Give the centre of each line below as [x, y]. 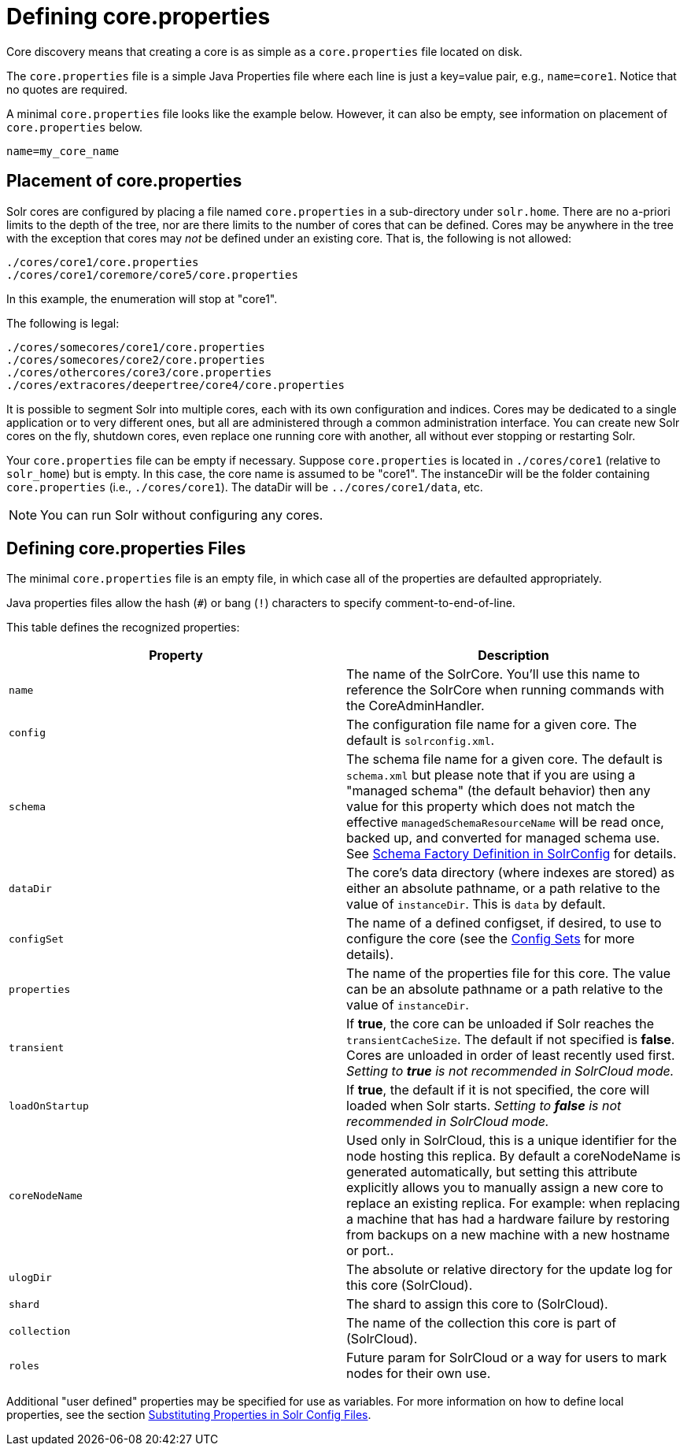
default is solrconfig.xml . [421, 741]
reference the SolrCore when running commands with [505, 690]
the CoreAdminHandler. [416, 706]
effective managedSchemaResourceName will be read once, [505, 822]
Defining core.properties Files [126, 549]
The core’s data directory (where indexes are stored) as [511, 873]
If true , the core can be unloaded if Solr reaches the [500, 1024]
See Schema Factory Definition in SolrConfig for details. [512, 854]
